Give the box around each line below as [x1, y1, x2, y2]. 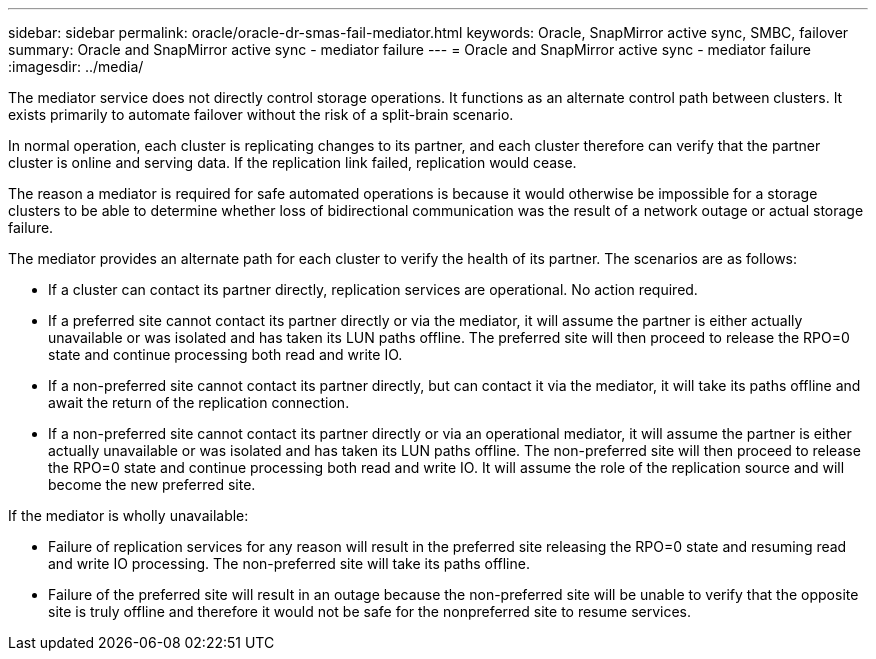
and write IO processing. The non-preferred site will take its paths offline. [48, 555, 530, 572]
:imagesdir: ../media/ [8, 58, 144, 75]
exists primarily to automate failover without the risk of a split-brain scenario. [8, 106, 514, 123]
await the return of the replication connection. [48, 394, 350, 411]
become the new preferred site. [48, 476, 256, 493]
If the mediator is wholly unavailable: [8, 507, 249, 524]
